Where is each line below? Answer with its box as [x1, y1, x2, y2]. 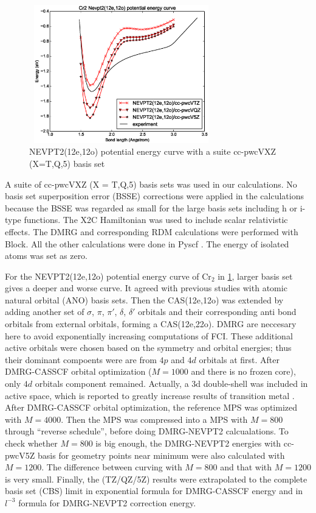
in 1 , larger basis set [218, 269, 293, 282]
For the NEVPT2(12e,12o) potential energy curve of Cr [5, 269, 211, 282]
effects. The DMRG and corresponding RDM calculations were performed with [5, 225, 298, 238]
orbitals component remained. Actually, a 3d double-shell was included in [35, 377, 308, 390]
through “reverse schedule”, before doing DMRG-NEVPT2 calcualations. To [5, 425, 289, 437]
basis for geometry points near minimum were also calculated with [38, 448, 285, 461]
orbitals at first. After [199, 353, 280, 366]
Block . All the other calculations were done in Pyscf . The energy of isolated [5, 237, 289, 250]
